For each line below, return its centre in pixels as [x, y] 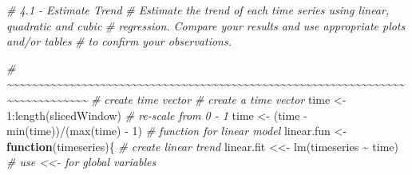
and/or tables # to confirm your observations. [119, 41]
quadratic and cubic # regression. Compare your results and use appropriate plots [206, 25]
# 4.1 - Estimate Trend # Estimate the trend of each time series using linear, [198, 10]
